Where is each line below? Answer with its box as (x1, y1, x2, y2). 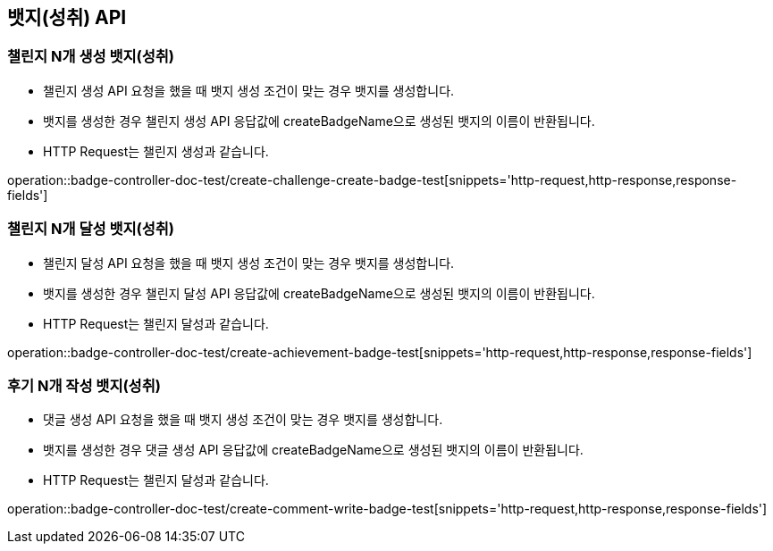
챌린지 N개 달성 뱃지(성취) (7, 220, 174, 238)
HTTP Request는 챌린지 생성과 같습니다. (43, 143, 269, 159)
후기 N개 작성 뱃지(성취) (7, 376, 161, 395)
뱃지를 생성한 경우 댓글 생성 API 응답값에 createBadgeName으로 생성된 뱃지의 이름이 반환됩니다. (43, 442, 584, 458)
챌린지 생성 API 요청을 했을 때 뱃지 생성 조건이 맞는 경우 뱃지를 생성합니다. (43, 82, 455, 98)
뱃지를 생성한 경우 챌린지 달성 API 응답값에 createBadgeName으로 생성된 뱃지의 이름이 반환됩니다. (43, 285, 595, 301)
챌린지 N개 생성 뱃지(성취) (7, 47, 174, 66)
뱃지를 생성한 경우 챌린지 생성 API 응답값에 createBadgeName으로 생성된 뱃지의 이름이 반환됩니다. (43, 113, 595, 129)
